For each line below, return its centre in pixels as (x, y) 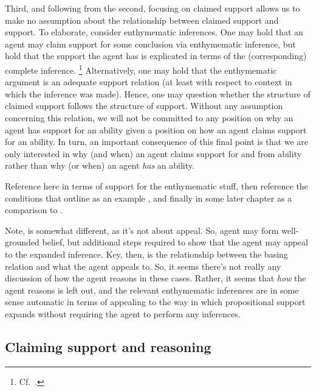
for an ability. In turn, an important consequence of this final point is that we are (156, 142)
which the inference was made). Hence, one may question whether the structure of (158, 93)
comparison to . (34, 210)
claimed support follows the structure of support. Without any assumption (144, 106)
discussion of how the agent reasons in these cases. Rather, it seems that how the (156, 278)
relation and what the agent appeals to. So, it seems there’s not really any (143, 266)
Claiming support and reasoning (108, 346)
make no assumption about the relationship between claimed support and (142, 20)
